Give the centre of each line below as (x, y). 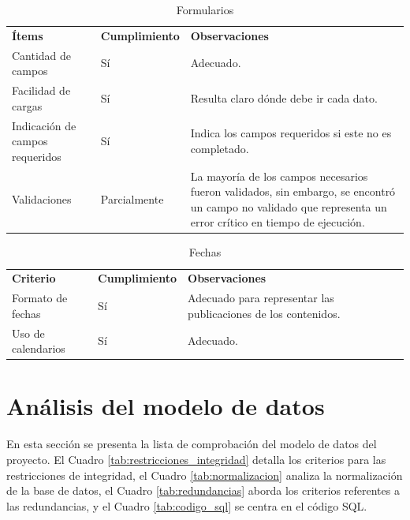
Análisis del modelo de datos (166, 406)
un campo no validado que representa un (289, 206)
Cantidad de (42, 55)
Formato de (40, 298)
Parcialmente (132, 198)
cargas (27, 105)
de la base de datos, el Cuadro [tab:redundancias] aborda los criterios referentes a (203, 490)
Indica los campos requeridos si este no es (291, 133)
